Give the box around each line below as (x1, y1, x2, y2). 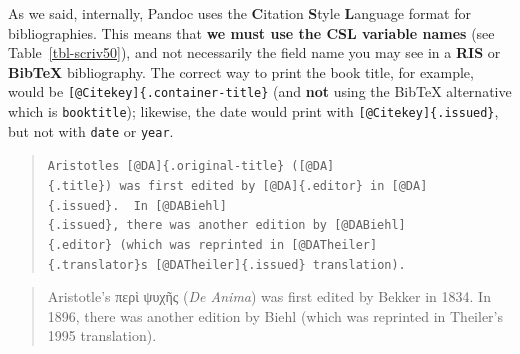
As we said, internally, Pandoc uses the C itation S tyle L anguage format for (8, 3, 471, 23)
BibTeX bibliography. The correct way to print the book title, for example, (8, 61, 474, 82)
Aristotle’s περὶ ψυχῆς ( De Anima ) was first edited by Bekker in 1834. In (47, 286, 491, 307)
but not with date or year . (8, 120, 174, 141)
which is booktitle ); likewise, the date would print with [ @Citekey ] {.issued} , (8, 101, 499, 122)
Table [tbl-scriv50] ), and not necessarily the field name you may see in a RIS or (8, 42, 501, 63)
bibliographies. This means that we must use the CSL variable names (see (8, 22, 495, 43)
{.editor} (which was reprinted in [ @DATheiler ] (47, 237, 378, 252)
